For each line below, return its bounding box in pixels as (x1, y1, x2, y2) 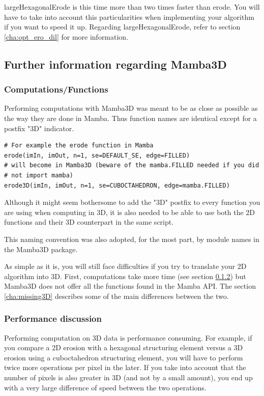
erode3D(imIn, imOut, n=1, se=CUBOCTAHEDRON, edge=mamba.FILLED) (4, 181, 230, 189)
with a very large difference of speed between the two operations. (4, 382, 207, 392)
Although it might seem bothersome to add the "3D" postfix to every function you (4, 197, 260, 207)
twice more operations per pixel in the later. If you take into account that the (4, 362, 246, 373)
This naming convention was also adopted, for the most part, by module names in (4, 233, 259, 244)
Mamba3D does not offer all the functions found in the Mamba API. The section (4, 281, 256, 291)
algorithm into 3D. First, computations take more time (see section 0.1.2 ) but (4, 270, 246, 281)
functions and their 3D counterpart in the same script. (4, 217, 174, 227)
